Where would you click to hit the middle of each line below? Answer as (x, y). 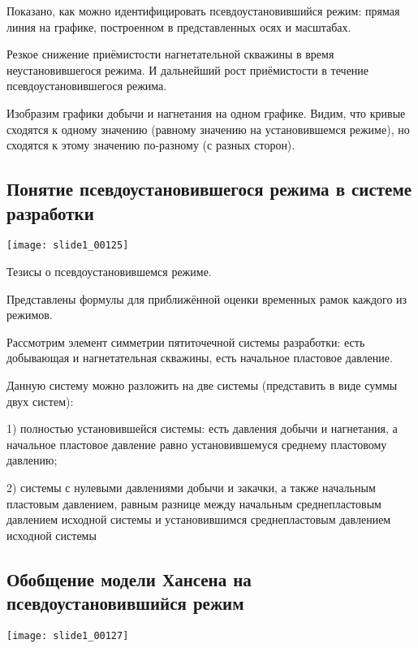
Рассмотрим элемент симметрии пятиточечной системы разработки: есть (186, 341)
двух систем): (40, 401)
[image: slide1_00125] (68, 246)
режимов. (30, 315)
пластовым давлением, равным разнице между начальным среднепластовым (194, 503)
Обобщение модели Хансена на (129, 579)
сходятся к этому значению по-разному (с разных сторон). (151, 145)
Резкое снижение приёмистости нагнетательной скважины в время (170, 54)
